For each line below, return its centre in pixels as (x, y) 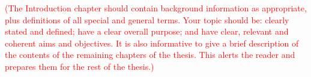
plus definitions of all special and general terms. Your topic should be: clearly (147, 19)
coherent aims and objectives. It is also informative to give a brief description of (152, 43)
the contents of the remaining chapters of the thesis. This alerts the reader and (150, 55)
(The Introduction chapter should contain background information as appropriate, (156, 8)
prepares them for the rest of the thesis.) (80, 66)
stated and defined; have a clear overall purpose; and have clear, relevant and (147, 31)
